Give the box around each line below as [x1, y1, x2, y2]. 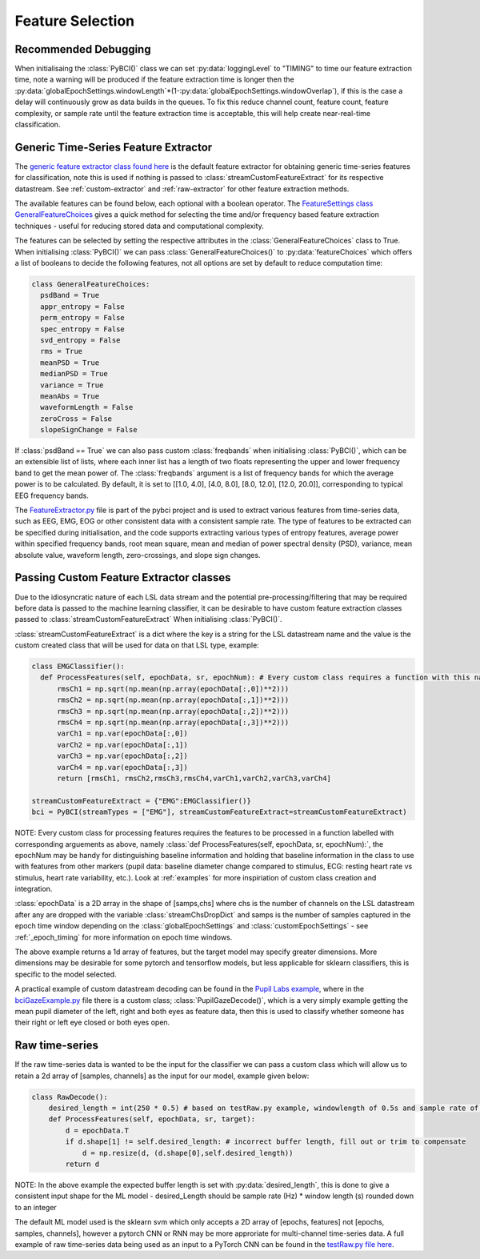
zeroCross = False [40, 414, 112, 423]
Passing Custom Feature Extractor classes [14, 571, 231, 584]
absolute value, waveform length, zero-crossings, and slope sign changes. [14, 550, 261, 559]
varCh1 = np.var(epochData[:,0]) [57, 729, 188, 738]
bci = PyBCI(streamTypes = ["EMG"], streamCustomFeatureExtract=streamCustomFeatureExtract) [31, 808, 407, 816]
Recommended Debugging [14, 42, 151, 56]
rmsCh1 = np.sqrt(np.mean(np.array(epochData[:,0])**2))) [57, 684, 290, 693]
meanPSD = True [40, 358, 100, 367]
